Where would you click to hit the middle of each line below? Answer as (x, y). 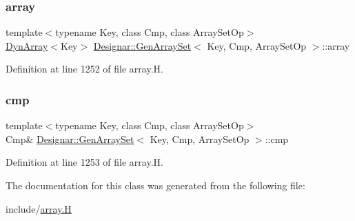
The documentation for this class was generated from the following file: (155, 185)
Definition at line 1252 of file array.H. (84, 69)
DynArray (27, 45)
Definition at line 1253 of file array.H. (84, 162)
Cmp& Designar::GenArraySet (70, 138)
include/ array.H (39, 208)
